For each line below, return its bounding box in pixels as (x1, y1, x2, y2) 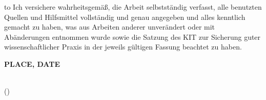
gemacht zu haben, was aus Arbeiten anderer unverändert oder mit (4, 21, 215, 32)
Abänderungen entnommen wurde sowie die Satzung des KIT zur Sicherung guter (4, 31, 261, 42)
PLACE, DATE (4, 58, 60, 69)
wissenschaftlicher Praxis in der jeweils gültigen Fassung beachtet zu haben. (4, 41, 242, 52)
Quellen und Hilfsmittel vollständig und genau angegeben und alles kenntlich (4, 11, 245, 22)
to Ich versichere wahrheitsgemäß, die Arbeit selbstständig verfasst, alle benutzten (4, 2, 262, 12)
